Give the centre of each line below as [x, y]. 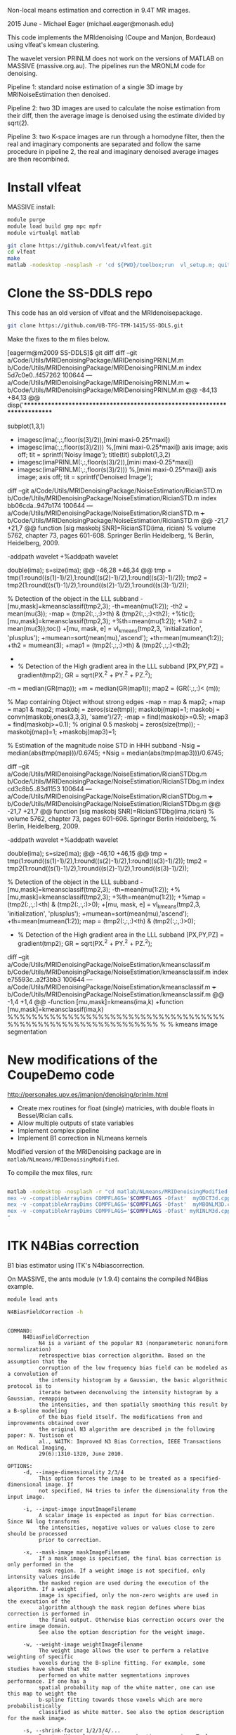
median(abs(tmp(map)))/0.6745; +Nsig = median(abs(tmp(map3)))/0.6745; [116, 753]
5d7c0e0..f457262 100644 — [50, 375]
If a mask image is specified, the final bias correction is [130, 1558]
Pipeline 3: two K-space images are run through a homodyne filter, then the [116, 137]
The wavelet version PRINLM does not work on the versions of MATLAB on [116, 58]
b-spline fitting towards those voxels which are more [120, 1700]
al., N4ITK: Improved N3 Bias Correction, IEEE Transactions [130, 1441]
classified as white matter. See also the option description [131, 1712]
